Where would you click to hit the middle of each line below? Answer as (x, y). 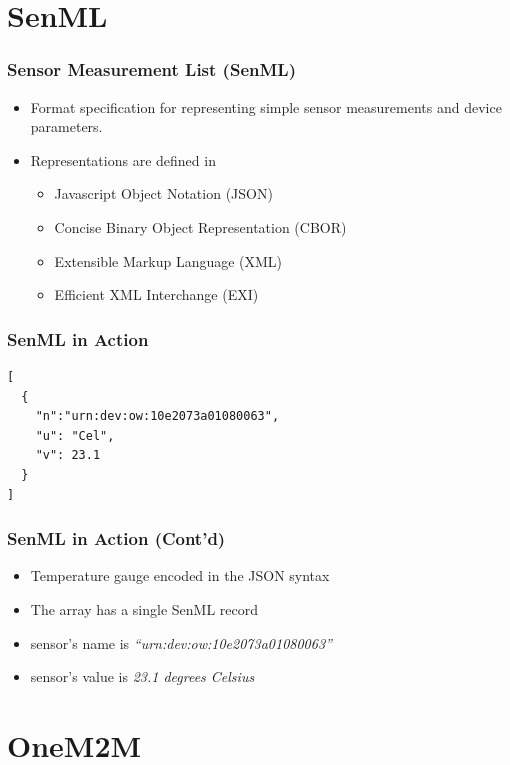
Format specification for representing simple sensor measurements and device (266, 106)
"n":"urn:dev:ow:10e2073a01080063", (157, 416)
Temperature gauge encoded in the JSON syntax (180, 575)
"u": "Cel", (75, 435)
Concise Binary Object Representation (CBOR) (200, 226)
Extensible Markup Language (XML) (168, 260)
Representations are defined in (123, 159)
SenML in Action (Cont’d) (116, 538)
